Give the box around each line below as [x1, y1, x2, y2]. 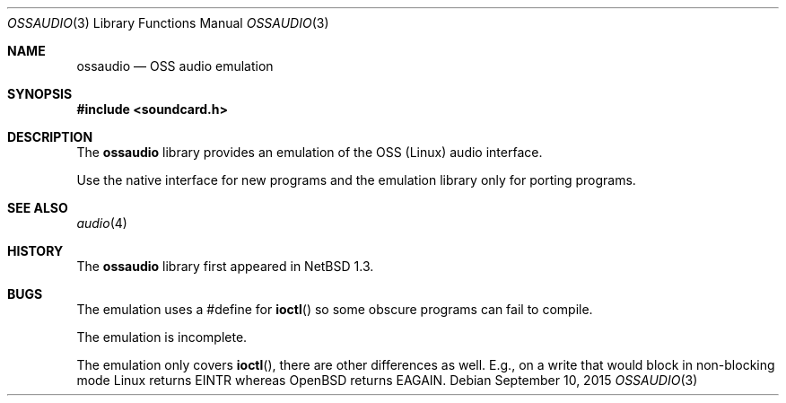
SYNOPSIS [7, 86, 73, 101]
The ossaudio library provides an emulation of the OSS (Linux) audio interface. [76, 145, 543, 160]
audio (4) [76, 215, 127, 231]
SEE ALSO [7, 200, 68, 215]
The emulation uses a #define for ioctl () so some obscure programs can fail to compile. [76, 302, 593, 317]
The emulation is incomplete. [76, 329, 248, 345]
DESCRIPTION [7, 129, 93, 145]
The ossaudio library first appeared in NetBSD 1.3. [76, 258, 374, 274]
